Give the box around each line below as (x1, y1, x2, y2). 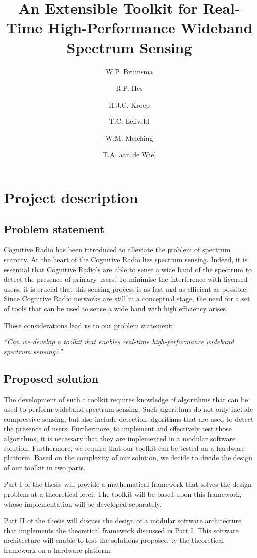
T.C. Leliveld (109, 116, 150, 126)
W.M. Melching (105, 132, 153, 143)
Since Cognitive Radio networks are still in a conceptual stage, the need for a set (4, 293, 250, 304)
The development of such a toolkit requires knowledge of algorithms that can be (4, 394, 248, 404)
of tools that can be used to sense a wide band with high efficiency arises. (4, 303, 228, 314)
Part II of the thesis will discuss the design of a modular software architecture (4, 515, 242, 526)
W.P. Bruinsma (105, 66, 153, 76)
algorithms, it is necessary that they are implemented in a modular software (4, 433, 236, 443)
